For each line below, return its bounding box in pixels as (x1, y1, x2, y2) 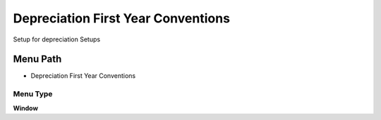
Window (13, 104, 39, 112)
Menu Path (13, 53, 62, 65)
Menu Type (13, 89, 53, 99)
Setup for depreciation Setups (13, 35, 101, 44)
